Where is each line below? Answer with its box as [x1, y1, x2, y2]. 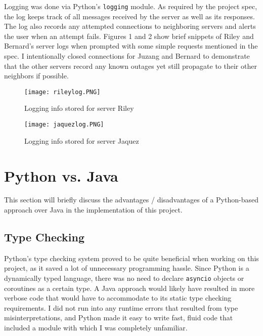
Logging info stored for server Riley [24, 103, 134, 113]
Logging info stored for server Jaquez [24, 135, 139, 146]
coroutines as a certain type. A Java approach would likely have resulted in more [4, 282, 255, 293]
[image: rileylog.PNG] [24, 88, 101, 96]
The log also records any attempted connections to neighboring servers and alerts [4, 21, 256, 31]
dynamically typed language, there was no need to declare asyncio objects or [4, 273, 244, 283]
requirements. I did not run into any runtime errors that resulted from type [4, 302, 238, 313]
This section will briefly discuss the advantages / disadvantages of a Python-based [4, 194, 258, 205]
